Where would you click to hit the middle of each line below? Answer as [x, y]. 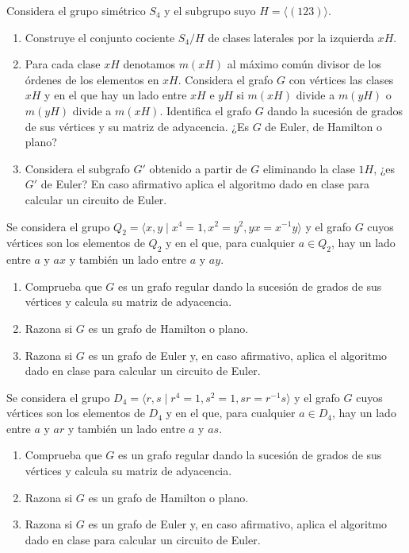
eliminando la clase [309, 168]
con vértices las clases [341, 79]
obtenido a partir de [198, 168]
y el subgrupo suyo [210, 10]
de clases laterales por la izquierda [291, 37]
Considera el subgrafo [77, 168]
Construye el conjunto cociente [100, 37]
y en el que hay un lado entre [116, 95]
